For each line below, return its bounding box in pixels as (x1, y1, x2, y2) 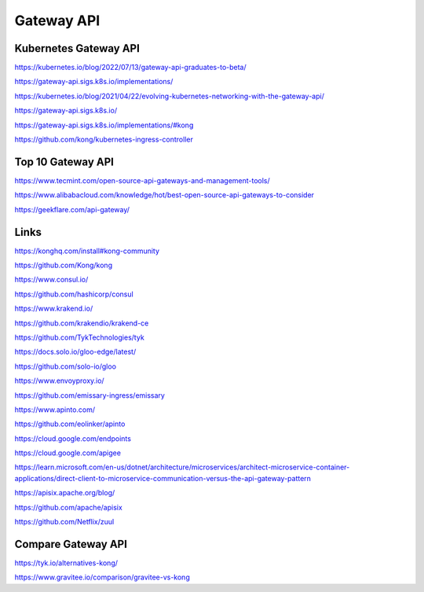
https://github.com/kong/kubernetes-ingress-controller (14, 134, 194, 145)
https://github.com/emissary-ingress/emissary (14, 390, 165, 400)
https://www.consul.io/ (14, 275, 89, 285)
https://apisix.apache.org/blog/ (14, 488, 115, 498)
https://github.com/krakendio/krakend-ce (14, 318, 149, 328)
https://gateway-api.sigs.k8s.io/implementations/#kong (14, 120, 194, 130)
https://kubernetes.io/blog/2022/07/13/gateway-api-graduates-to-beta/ (14, 63, 247, 72)
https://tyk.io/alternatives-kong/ (14, 558, 118, 568)
